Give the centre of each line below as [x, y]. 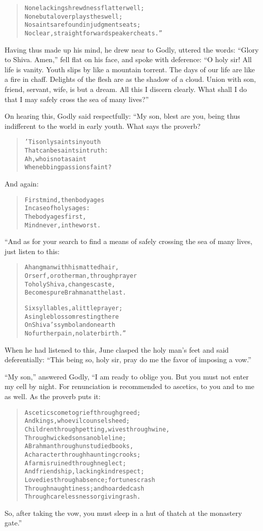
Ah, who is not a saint [55, 159]
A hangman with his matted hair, [72, 268]
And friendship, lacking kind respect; [84, 472]
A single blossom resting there [72, 317]
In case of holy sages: [57, 208]
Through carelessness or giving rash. [82, 497]
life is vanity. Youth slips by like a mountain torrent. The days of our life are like [130, 69]
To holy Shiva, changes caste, [70, 284]
